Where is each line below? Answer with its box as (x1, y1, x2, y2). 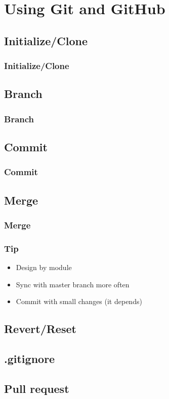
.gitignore (4, 351, 55, 367)
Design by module (16, 262, 72, 273)
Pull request (4, 380, 69, 396)
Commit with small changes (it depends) (16, 296, 142, 307)
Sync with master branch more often (16, 279, 130, 289)
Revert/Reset (4, 321, 76, 337)
